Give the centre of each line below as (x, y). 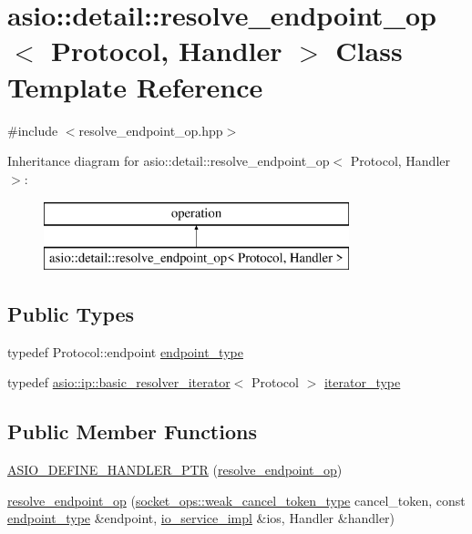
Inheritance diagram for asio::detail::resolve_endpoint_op (169, 161)
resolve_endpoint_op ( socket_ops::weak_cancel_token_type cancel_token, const (236, 500)
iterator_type (362, 382)
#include (33, 130)
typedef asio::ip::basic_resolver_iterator (119, 382)
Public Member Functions (132, 431)
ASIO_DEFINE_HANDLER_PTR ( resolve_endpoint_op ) (175, 470)
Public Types (71, 313)
